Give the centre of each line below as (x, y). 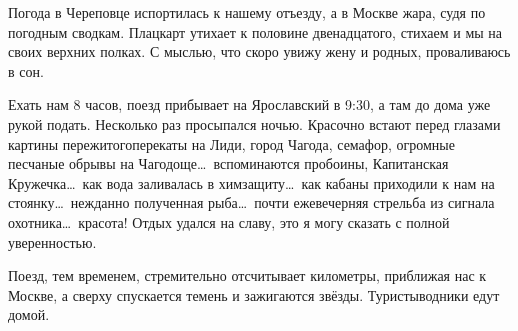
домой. (29, 314)
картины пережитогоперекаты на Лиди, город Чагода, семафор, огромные (231, 143)
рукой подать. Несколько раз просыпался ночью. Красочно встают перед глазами (254, 123)
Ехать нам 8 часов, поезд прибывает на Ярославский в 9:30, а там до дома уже (249, 104)
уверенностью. (52, 241)
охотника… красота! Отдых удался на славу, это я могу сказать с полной (229, 221)
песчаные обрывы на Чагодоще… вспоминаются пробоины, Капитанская (228, 163)
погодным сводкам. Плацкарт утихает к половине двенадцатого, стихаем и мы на (255, 31)
